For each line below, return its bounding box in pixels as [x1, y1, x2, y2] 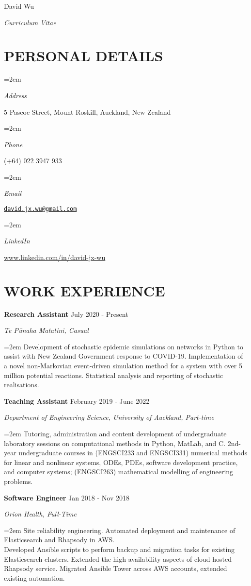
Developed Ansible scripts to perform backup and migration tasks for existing [4, 544, 235, 554]
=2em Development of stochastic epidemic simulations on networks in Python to [4, 341, 243, 351]
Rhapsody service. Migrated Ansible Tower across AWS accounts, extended [4, 563, 227, 573]
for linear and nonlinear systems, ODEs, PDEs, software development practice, [4, 457, 238, 467]
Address [4, 90, 27, 100]
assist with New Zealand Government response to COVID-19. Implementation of [4, 351, 243, 361]
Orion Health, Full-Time [4, 509, 77, 519]
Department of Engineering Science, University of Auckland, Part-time [4, 412, 214, 422]
